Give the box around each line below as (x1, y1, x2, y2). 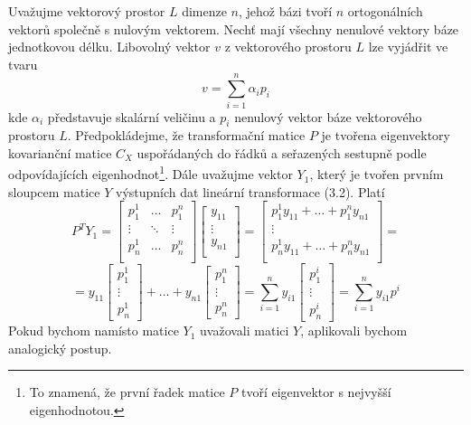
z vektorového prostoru (224, 37, 352, 56)
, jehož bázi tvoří (238, 2, 333, 20)
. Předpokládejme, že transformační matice (67, 126, 306, 145)
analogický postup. (8, 338, 112, 357)
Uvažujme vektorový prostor (8, 2, 165, 20)
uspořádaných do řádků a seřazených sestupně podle (137, 143, 427, 162)
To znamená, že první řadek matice (29, 382, 225, 401)
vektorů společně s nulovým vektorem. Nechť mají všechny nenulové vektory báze (8, 19, 459, 38)
